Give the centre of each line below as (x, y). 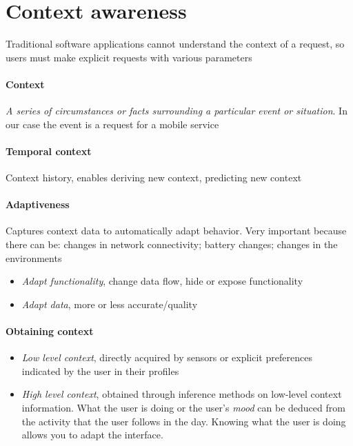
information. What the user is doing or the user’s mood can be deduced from (183, 408)
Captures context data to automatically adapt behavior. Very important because (176, 231)
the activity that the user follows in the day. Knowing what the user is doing (184, 421)
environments (34, 257)
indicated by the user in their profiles (100, 371)
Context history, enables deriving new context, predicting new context (154, 178)
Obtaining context (50, 331)
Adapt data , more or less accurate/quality (110, 304)
